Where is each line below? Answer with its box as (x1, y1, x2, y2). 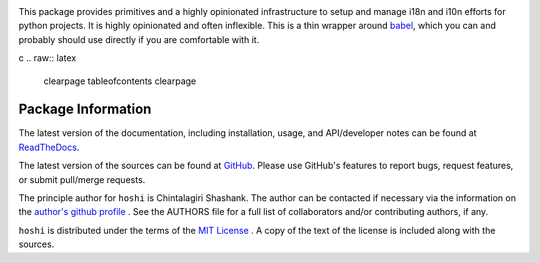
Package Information (18, 101, 152, 118)
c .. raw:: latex (18, 52, 77, 64)
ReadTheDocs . (18, 141, 80, 153)
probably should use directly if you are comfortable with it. (18, 33, 260, 45)
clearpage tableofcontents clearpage (43, 75, 197, 87)
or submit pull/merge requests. (18, 173, 146, 185)
